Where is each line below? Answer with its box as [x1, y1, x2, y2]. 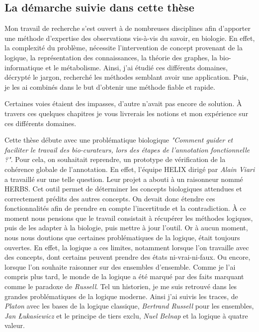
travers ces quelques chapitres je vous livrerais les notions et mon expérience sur [4, 108, 249, 118]
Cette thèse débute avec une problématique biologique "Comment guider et [4, 135, 233, 145]
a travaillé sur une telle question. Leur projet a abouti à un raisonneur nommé [4, 173, 243, 184]
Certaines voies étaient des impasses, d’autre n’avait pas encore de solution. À [4, 98, 242, 109]
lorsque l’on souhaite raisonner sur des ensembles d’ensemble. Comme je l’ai [4, 261, 236, 272]
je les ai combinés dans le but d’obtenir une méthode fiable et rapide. [4, 81, 215, 92]
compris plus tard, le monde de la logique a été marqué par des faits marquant [4, 271, 244, 282]
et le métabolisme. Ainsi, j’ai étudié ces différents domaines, [45, 62, 228, 72]
